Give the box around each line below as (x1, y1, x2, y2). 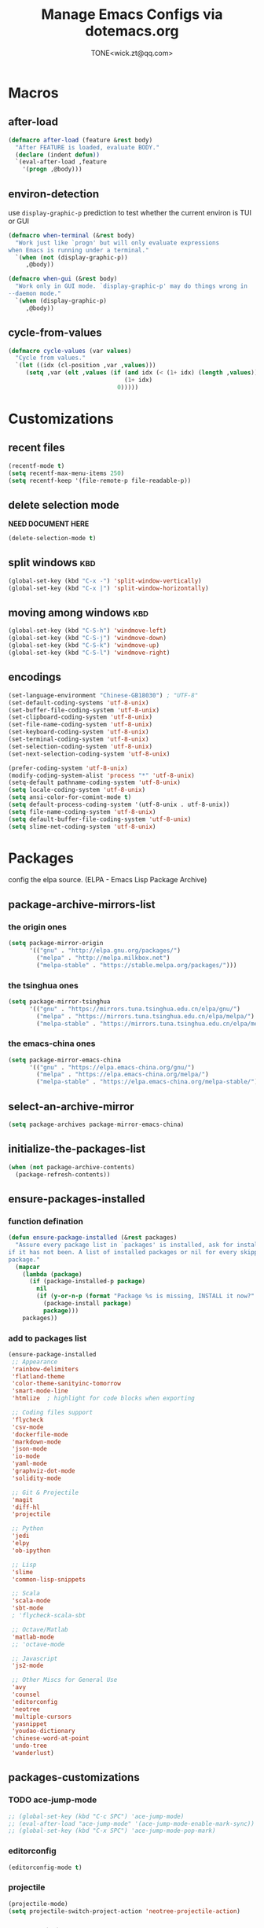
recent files (8, 441, 65, 454)
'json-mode (11, 1445, 47, 1453)
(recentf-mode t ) (8, 462, 65, 469)
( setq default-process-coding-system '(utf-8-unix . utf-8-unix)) (8, 800, 230, 808)
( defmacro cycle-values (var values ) (8, 347, 132, 355)
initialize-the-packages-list (8, 1142, 146, 1156)
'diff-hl (11, 1503, 41, 1511)
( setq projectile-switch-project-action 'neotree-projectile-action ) (8, 1907, 241, 1915)
